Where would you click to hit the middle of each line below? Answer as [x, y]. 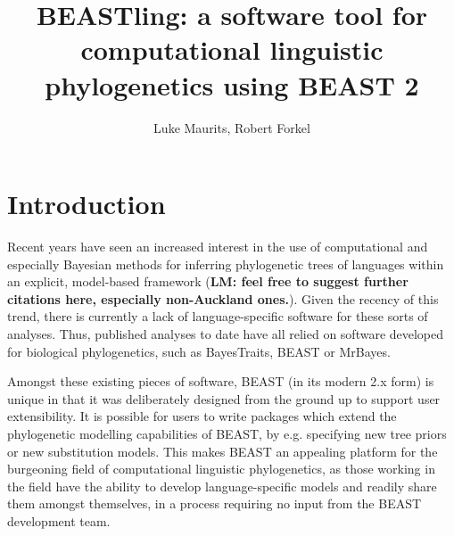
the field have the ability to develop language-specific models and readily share [222, 486]
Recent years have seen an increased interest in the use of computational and [218, 247]
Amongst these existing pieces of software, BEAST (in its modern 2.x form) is [221, 381]
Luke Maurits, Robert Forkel [232, 127]
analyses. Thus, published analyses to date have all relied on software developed [226, 334]
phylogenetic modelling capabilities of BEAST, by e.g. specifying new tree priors [227, 433]
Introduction [87, 204]
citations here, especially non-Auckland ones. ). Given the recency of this [223, 298]
